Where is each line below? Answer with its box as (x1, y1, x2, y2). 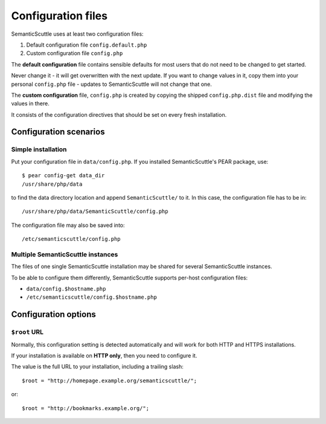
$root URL (11, 328, 44, 336)
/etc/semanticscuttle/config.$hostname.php (26, 294, 157, 301)
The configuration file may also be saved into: (11, 221, 125, 229)
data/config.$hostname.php (26, 285, 106, 293)
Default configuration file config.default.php (26, 41, 147, 48)
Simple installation (11, 145, 67, 154)
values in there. (11, 100, 50, 107)
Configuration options (11, 309, 97, 320)
